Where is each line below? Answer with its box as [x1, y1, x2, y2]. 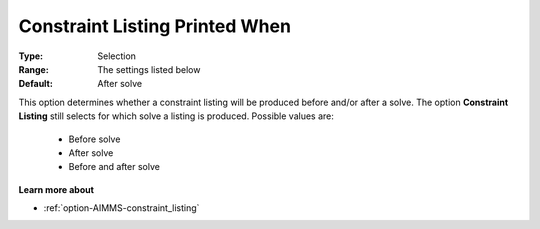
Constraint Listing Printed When [18, 15, 292, 37]
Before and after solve [68, 161, 160, 173]
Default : [18, 78, 54, 90]
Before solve [68, 133, 121, 145]
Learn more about [18, 183, 95, 195]
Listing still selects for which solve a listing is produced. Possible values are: [18, 110, 335, 122]
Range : [18, 63, 49, 75]
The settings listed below [97, 63, 201, 75]
